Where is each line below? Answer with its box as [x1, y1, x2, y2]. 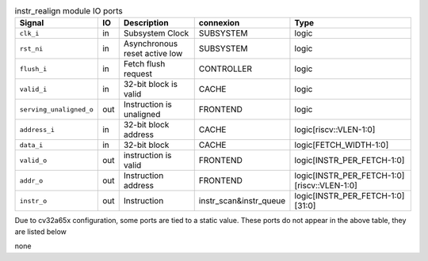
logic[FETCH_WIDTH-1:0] [294, 139, 389, 150]
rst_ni [19, 44, 44, 53]
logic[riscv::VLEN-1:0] [294, 124, 376, 135]
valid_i [19, 85, 48, 93]
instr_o [19, 196, 48, 205]
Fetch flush [123, 59, 166, 70]
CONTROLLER [198, 63, 253, 74]
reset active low [123, 48, 183, 59]
